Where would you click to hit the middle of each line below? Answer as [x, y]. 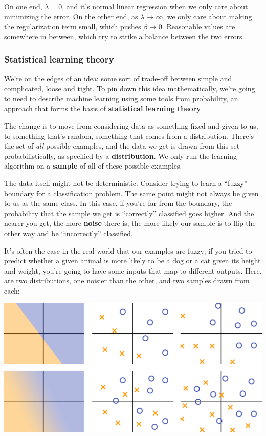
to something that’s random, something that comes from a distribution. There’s [129, 136]
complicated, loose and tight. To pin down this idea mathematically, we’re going [130, 88]
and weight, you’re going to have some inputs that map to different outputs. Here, [133, 270]
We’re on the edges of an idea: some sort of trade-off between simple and [118, 78]
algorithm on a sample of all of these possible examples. [93, 166]
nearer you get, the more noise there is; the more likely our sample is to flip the [130, 223]
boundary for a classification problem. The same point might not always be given [131, 193]
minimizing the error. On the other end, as [71, 16]
